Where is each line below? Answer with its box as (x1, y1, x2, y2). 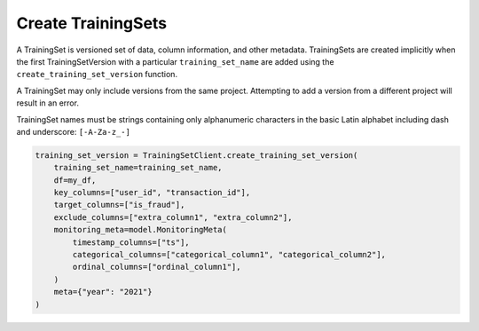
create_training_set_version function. (16, 69, 177, 80)
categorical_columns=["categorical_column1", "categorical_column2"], (72, 249, 386, 259)
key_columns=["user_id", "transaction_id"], (53, 187, 251, 198)
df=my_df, (53, 175, 97, 185)
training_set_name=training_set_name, (53, 162, 223, 173)
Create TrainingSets (16, 13, 168, 33)
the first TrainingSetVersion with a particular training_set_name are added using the (16, 56, 334, 67)
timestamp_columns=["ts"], (72, 237, 190, 248)
